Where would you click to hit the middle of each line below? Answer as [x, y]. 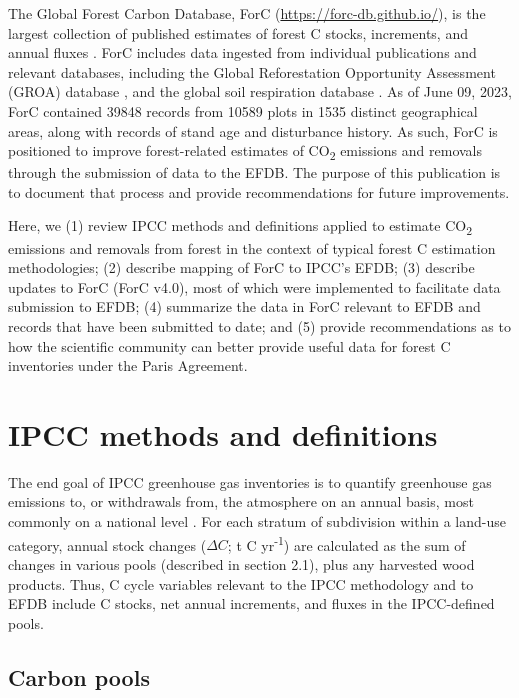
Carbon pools [79, 676]
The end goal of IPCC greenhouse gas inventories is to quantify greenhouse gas [250, 481]
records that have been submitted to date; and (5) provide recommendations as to [259, 325]
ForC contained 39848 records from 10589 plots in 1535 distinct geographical [243, 110]
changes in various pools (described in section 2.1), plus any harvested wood [241, 563]
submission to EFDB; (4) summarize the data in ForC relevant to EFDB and [244, 306]
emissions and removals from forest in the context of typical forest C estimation [252, 247]
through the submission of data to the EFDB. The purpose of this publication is [254, 172]
